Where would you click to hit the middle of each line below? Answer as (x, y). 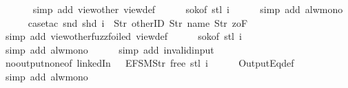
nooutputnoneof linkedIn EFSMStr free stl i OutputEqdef (150, 63)
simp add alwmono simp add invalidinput (110, 49)
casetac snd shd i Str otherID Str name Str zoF (138, 22)
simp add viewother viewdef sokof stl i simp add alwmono (188, 9)
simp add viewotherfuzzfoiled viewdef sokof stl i (123, 36)
